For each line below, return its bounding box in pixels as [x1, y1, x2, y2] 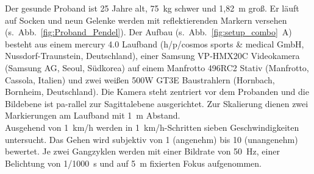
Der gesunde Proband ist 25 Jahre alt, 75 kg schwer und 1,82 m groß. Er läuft [5, 2, 299, 14]
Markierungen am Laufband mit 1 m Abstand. [5, 109, 180, 122]
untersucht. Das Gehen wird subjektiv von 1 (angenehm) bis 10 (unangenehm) [5, 133, 298, 145]
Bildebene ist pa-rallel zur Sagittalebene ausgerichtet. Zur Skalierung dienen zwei [5, 97, 309, 110]
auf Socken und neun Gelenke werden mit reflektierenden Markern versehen [5, 13, 287, 26]
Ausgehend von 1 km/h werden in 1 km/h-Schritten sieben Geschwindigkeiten [5, 120, 299, 133]
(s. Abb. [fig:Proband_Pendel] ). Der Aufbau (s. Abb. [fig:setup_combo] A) [5, 26, 292, 38]
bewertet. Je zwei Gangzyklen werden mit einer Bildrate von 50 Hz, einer [5, 145, 280, 158]
